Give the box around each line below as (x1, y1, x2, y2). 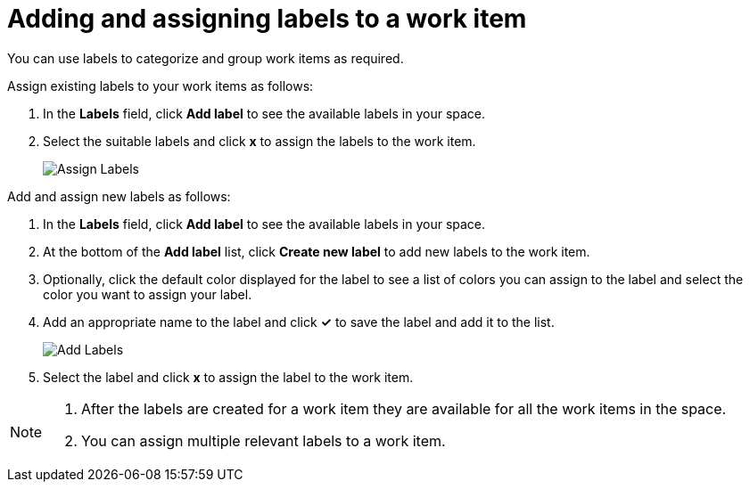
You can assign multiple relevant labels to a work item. (81, 431, 446, 450)
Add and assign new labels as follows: (7, 188, 231, 204)
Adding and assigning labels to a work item (7, 4, 527, 34)
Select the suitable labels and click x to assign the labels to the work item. (43, 133, 476, 149)
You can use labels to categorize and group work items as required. (7, 50, 404, 66)
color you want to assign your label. (43, 286, 252, 302)
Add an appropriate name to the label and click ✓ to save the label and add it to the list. (43, 314, 555, 330)
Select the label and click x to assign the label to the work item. (43, 369, 414, 385)
